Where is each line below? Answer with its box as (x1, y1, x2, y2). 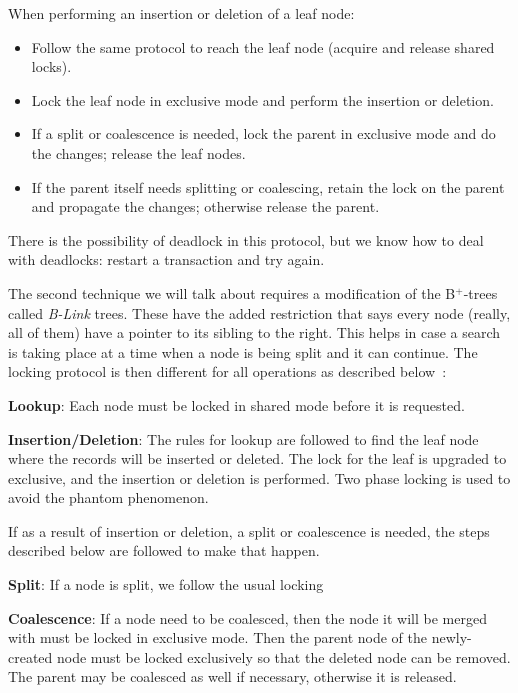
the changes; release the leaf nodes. (31, 142, 246, 163)
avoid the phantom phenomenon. (8, 487, 209, 508)
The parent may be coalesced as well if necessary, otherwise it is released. (8, 666, 457, 687)
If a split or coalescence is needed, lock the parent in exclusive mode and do (31, 123, 496, 144)
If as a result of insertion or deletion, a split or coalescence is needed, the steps (8, 520, 490, 541)
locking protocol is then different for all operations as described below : (8, 361, 447, 382)
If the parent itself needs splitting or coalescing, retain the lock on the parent (31, 176, 505, 197)
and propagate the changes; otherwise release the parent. (31, 196, 380, 217)
